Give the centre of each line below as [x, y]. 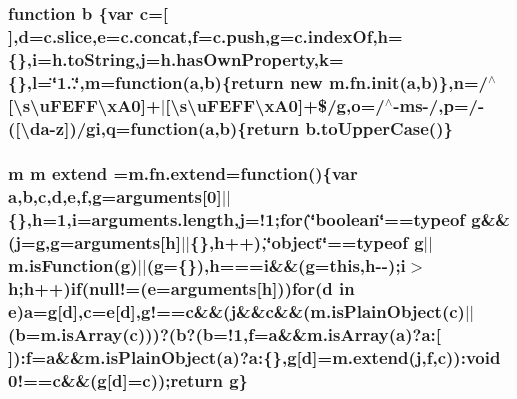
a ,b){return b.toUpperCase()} [329, 127]
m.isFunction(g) [73, 265]
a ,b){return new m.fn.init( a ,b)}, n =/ [338, 81]
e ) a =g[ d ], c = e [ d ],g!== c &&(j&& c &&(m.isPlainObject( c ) [236, 311]
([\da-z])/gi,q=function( [107, 127]
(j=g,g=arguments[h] [94, 242]
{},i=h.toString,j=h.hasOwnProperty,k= [176, 58]
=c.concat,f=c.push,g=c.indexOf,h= [254, 35]
